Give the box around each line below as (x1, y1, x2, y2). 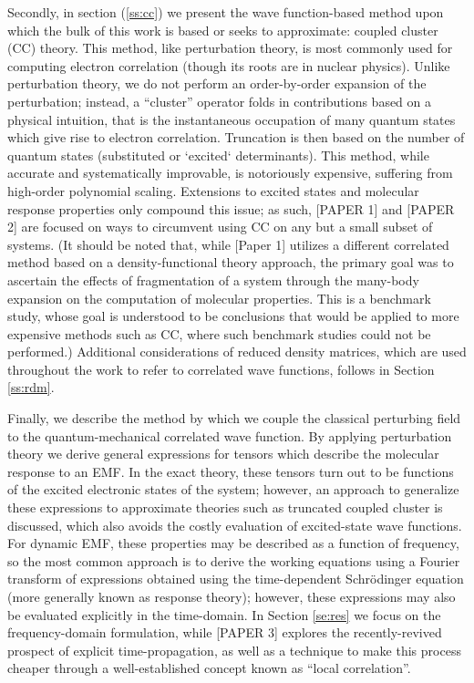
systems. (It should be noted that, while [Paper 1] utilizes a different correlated (7, 234, 449, 254)
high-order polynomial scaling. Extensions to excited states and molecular (7, 181, 419, 200)
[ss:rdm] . (7, 378, 55, 397)
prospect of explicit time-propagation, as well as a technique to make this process (7, 640, 461, 659)
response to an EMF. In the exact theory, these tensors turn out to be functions (7, 461, 454, 481)
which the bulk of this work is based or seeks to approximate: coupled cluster (7, 20, 438, 39)
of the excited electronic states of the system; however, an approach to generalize (7, 480, 459, 499)
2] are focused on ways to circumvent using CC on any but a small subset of (7, 217, 433, 236)
